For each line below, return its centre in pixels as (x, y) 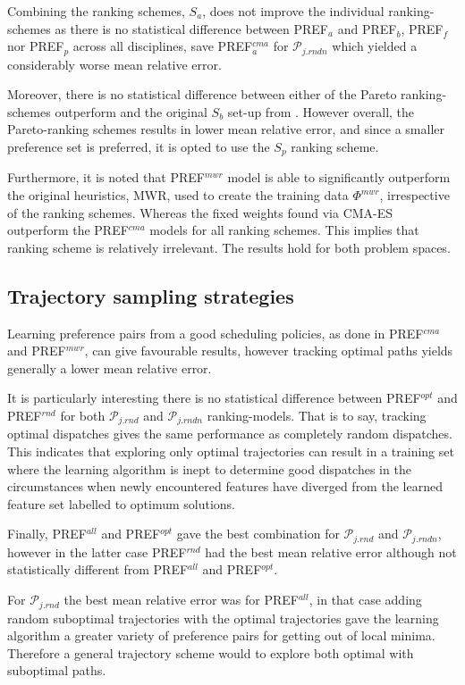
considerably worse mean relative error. (114, 64)
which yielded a (375, 46)
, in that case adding (365, 600)
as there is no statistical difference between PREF (192, 28)
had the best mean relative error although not (331, 551)
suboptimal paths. (57, 670)
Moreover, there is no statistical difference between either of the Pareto (202, 94)
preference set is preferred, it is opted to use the (139, 147)
